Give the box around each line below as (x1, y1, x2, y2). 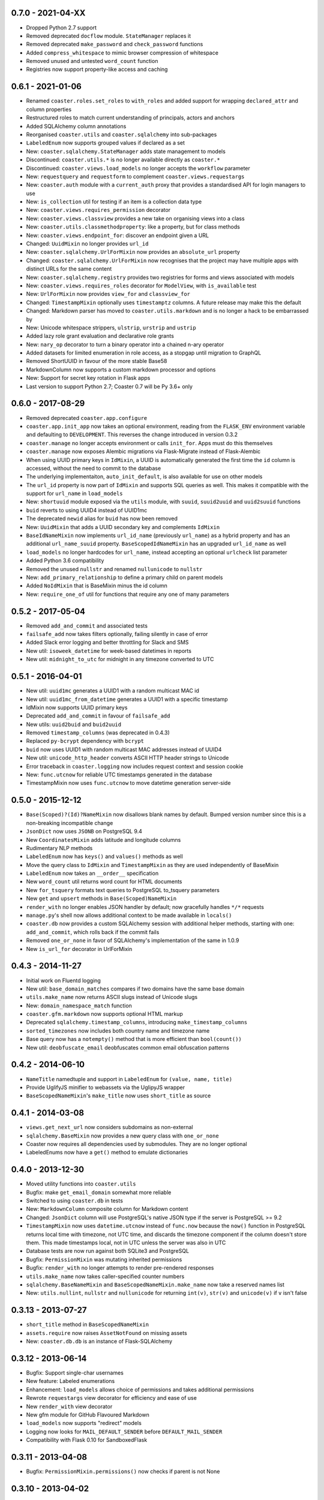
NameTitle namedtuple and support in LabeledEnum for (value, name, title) (26, 1075, 233, 1082)
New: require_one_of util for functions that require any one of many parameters (26, 590, 229, 598)
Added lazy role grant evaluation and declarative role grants (26, 332, 174, 340)
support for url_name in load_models (26, 490, 123, 497)
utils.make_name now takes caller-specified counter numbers (26, 1273, 185, 1280)
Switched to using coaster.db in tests (26, 1197, 123, 1204)
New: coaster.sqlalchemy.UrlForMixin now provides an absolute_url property (26, 248, 240, 256)
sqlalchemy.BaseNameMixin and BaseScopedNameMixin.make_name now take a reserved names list (26, 1281, 284, 1288)
